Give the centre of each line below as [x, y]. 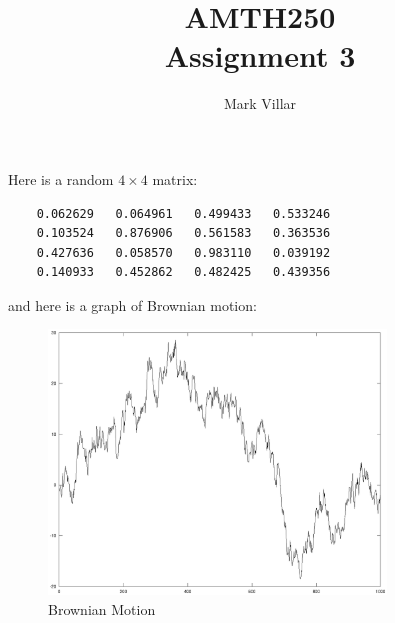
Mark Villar [260, 103]
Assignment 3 [260, 55]
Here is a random [61, 178]
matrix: [175, 178]
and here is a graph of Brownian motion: [132, 304]
